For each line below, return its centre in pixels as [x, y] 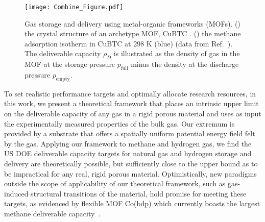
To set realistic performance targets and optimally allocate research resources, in [130, 93]
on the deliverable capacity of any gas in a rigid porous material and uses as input [133, 114]
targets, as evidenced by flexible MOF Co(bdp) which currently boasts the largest [132, 203]
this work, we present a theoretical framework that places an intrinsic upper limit [131, 103]
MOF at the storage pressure [70, 64]
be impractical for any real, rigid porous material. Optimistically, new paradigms [130, 173]
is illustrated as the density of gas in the [177, 53]
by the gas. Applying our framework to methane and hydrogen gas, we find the [128, 143]
